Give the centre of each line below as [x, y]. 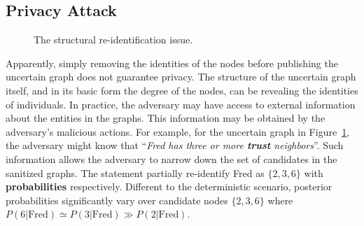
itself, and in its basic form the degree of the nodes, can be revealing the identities [182, 90]
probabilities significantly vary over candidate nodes [117, 200]
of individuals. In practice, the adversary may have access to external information [181, 104]
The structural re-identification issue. [113, 40]
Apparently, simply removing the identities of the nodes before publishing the [172, 63]
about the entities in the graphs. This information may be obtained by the [166, 118]
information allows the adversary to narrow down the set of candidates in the [171, 158]
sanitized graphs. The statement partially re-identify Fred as [135, 172]
